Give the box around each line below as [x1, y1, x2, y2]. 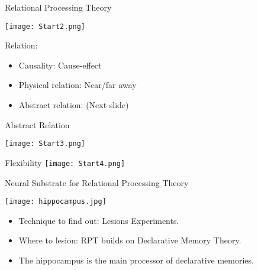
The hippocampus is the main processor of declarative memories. [18, 253, 254, 266]
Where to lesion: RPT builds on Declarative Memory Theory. [18, 234, 241, 246]
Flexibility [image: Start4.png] [5, 156, 125, 168]
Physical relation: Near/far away [18, 79, 137, 91]
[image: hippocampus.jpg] [5, 197, 107, 206]
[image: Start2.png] [5, 22, 86, 31]
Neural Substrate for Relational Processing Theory [5, 176, 189, 188]
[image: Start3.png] [5, 139, 86, 148]
